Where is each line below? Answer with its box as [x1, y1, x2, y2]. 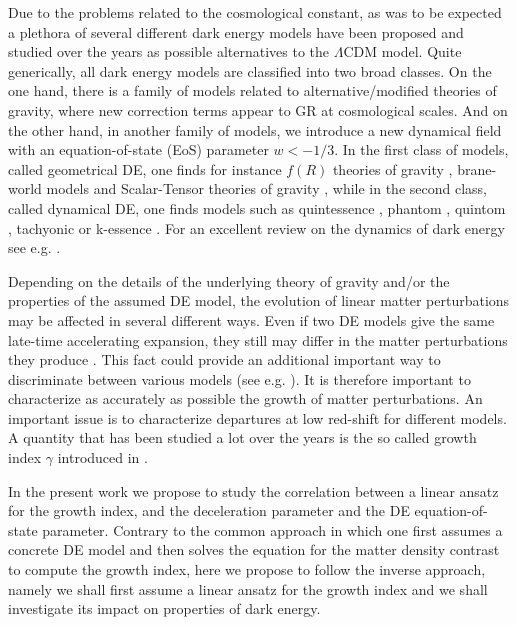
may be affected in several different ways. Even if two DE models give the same [8, 309, 495, 330]
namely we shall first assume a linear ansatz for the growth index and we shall [8, 578, 488, 599]
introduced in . [57, 447, 148, 468]
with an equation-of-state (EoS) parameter [8, 139, 269, 160]
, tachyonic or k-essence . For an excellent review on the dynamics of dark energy [8, 217, 505, 238]
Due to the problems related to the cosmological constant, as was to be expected [8, 2, 502, 22]
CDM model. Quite [343, 41, 462, 62]
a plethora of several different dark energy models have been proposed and [8, 21, 464, 42]
